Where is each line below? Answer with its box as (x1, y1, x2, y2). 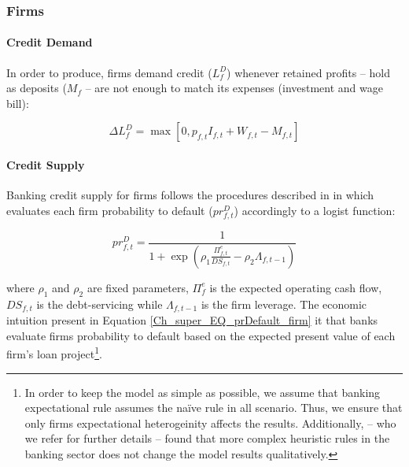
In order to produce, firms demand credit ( (6, 64, 212, 80)
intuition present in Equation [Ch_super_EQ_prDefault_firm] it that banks (6, 312, 378, 328)
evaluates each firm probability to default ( (6, 202, 213, 218)
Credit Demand (6, 34, 93, 50)
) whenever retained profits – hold (227, 64, 390, 80)
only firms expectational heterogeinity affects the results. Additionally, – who (24, 414, 396, 431)
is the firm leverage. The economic (201, 295, 367, 312)
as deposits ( (6, 80, 67, 96)
